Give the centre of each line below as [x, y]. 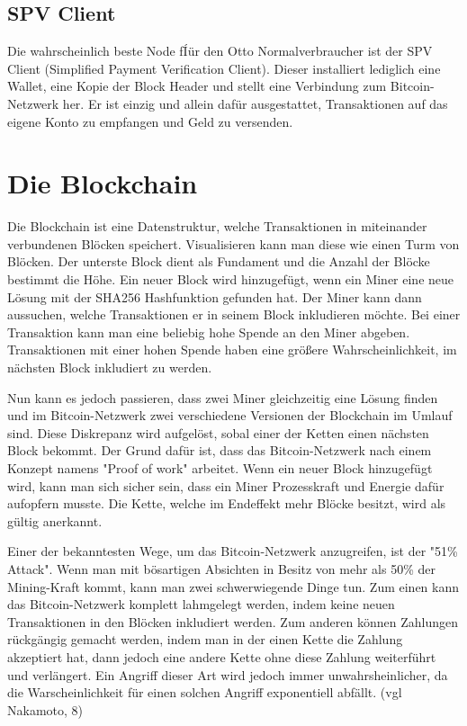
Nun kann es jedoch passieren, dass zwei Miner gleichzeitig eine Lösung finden [223, 397]
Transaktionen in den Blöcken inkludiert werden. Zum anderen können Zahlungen [233, 621]
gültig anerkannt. [55, 520]
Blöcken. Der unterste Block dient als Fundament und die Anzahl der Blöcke [219, 261]
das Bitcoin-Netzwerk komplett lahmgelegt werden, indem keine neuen [201, 604]
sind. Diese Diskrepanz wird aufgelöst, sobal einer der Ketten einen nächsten [218, 432]
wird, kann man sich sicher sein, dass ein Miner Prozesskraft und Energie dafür [226, 485]
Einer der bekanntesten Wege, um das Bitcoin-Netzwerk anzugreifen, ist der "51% [233, 551]
